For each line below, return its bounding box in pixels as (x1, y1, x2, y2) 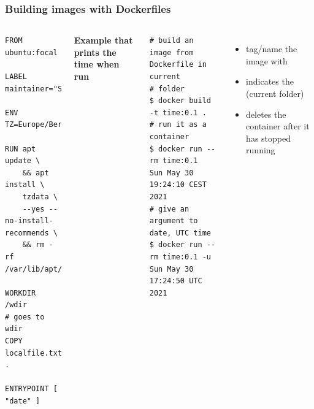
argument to (149, 216, 198, 226)
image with (246, 54, 288, 67)
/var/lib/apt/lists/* (5, 264, 93, 273)
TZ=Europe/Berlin (5, 120, 75, 129)
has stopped (246, 131, 291, 144)
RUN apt (5, 144, 36, 153)
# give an (149, 204, 190, 213)
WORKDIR (5, 288, 36, 297)
